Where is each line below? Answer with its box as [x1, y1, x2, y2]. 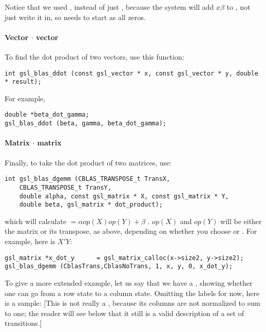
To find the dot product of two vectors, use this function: [5, 51, 184, 62]
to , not [226, 2, 251, 12]
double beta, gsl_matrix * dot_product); [19, 201, 163, 209]
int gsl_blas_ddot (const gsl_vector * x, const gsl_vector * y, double [5, 69, 258, 77]
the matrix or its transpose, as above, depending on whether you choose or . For [5, 226, 257, 236]
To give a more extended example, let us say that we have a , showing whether [5, 277, 253, 288]
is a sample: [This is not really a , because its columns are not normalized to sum [5, 298, 260, 308]
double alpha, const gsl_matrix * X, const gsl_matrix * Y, [19, 192, 229, 200]
